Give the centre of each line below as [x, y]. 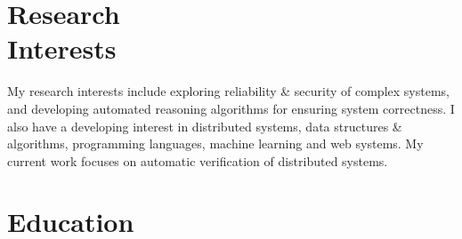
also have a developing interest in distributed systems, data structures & [205, 126]
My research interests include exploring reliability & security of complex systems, [228, 91]
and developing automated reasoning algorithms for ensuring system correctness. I [231, 108]
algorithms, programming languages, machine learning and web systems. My [215, 143]
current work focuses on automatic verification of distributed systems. [198, 160]
